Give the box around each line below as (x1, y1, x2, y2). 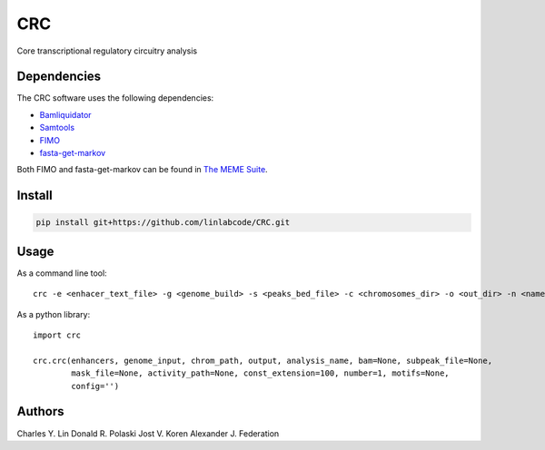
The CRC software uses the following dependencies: (16, 93, 214, 103)
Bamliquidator (39, 109, 92, 120)
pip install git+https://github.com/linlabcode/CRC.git (35, 218, 291, 228)
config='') (71, 381, 120, 391)
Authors (16, 404, 64, 419)
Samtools (39, 122, 75, 133)
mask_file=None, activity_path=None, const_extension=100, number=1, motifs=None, (71, 368, 450, 378)
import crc (33, 330, 82, 340)
